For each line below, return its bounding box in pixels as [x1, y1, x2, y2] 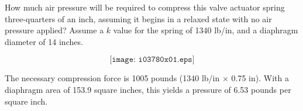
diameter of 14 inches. [5, 35, 83, 47]
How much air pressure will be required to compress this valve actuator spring [5, 1, 285, 13]
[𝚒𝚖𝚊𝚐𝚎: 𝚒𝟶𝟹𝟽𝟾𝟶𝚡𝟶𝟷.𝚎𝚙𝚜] [109, 56, 195, 64]
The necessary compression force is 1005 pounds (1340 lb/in [5, 72, 220, 84]
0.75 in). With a [231, 72, 289, 84]
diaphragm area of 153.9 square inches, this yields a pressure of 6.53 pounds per [5, 83, 291, 95]
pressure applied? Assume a [5, 24, 104, 36]
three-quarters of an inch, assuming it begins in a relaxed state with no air [5, 12, 272, 25]
